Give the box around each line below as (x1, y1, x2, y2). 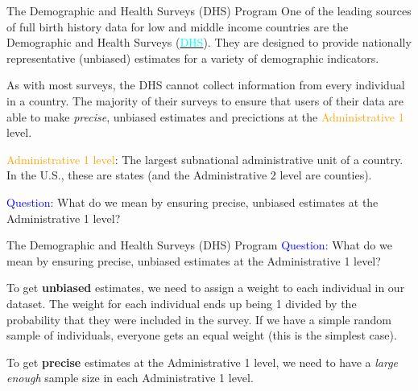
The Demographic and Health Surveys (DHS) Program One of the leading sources (6, 2, 412, 19)
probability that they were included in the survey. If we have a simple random (6, 311, 391, 327)
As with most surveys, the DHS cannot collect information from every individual (6, 76, 405, 93)
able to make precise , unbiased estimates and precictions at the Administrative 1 (6, 108, 404, 125)
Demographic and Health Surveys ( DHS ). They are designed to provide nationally (6, 34, 412, 51)
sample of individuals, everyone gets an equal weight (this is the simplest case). (6, 327, 397, 344)
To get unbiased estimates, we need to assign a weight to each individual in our (6, 279, 405, 296)
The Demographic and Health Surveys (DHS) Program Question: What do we (6, 237, 392, 253)
